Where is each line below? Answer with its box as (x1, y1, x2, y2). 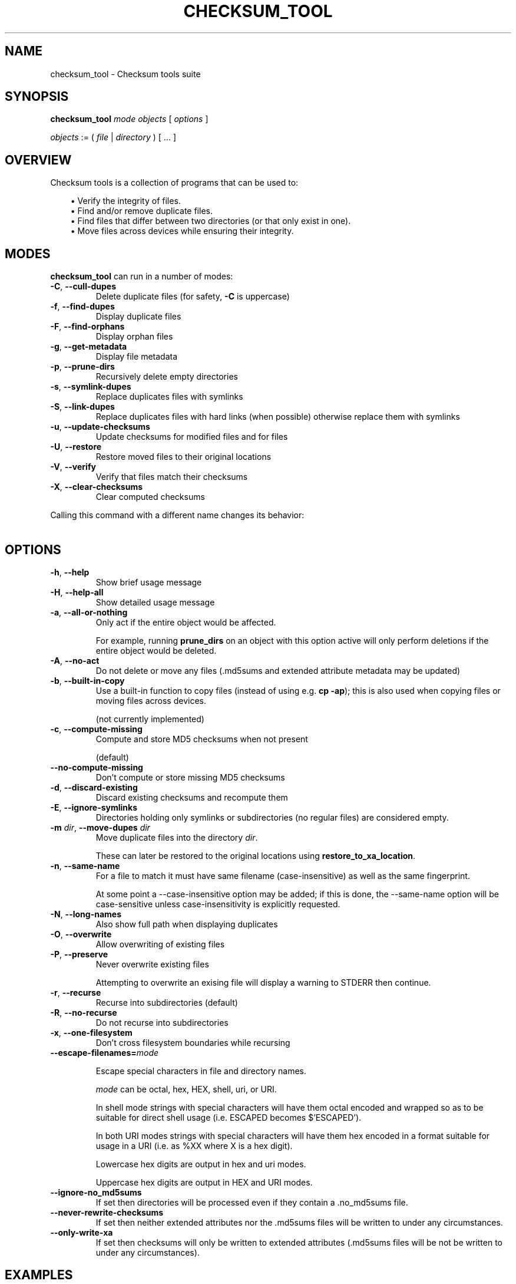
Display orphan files (95, 331, 173, 342)
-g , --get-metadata (50, 341, 127, 352)
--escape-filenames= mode (50, 1047, 159, 1058)
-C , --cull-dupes (50, 281, 117, 292)
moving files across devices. (95, 695, 206, 706)
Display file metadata (95, 351, 178, 362)
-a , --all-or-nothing (50, 607, 128, 617)
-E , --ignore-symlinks (50, 802, 138, 812)
